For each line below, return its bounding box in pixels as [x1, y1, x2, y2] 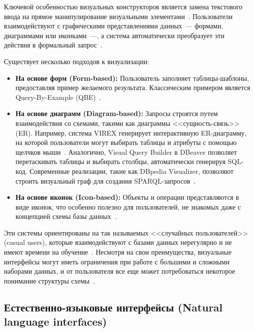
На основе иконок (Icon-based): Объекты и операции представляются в [15, 192, 239, 202]
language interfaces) [4, 314, 107, 329]
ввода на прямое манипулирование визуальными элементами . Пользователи [4, 11, 233, 21]
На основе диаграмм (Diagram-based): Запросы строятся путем [15, 108, 218, 119]
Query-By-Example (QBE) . [15, 92, 102, 102]
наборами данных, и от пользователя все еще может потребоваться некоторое [4, 266, 235, 276]
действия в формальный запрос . [4, 40, 102, 50]
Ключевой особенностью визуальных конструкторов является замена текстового [4, 1, 243, 11]
